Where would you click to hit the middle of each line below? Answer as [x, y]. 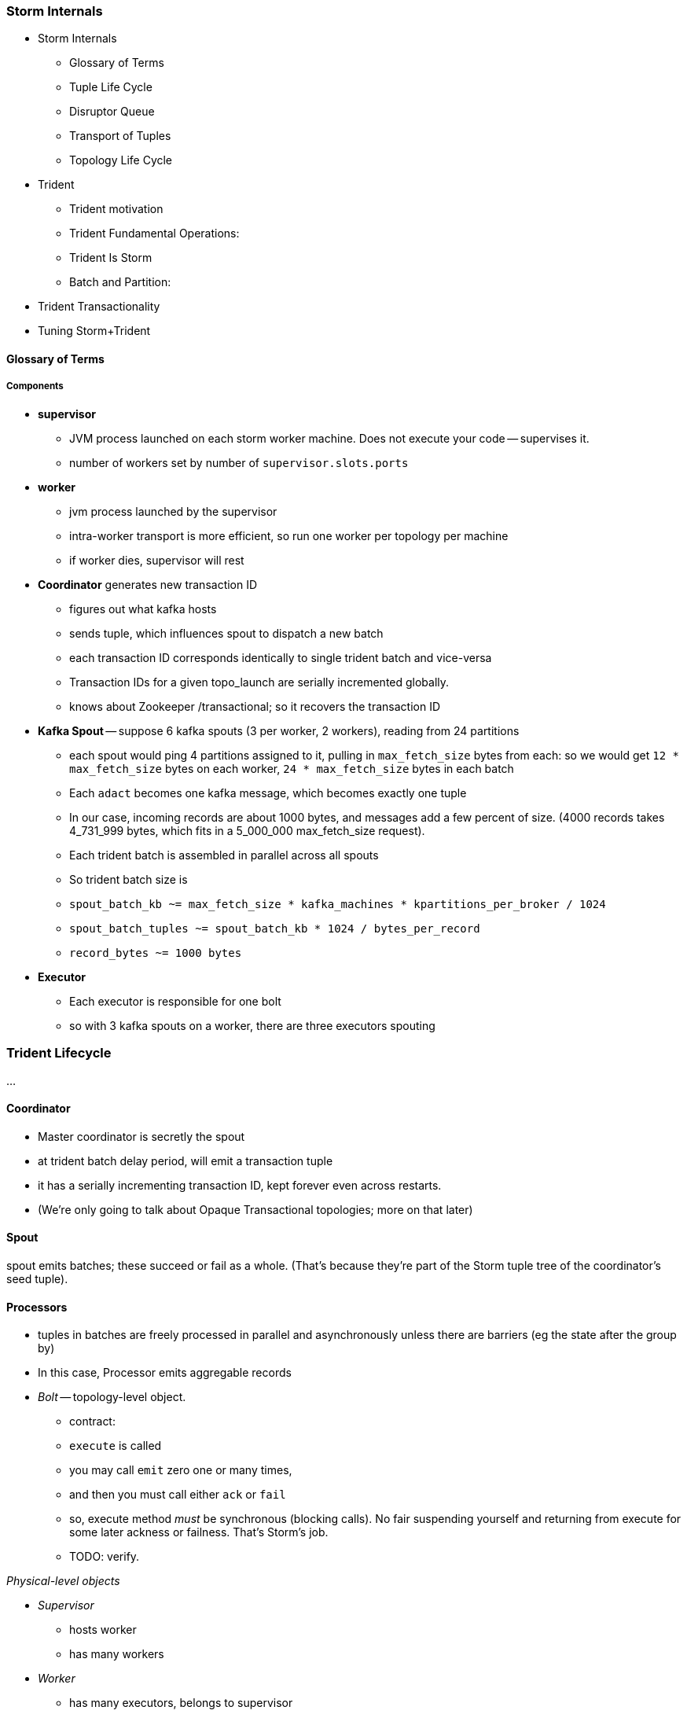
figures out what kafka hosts [143, 609]
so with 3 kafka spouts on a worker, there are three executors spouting [252, 1025]
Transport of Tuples [120, 136]
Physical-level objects [63, 1581]
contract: [92, 1422]
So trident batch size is [129, 879]
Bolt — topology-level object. [112, 1397]
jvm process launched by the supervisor [173, 511]
